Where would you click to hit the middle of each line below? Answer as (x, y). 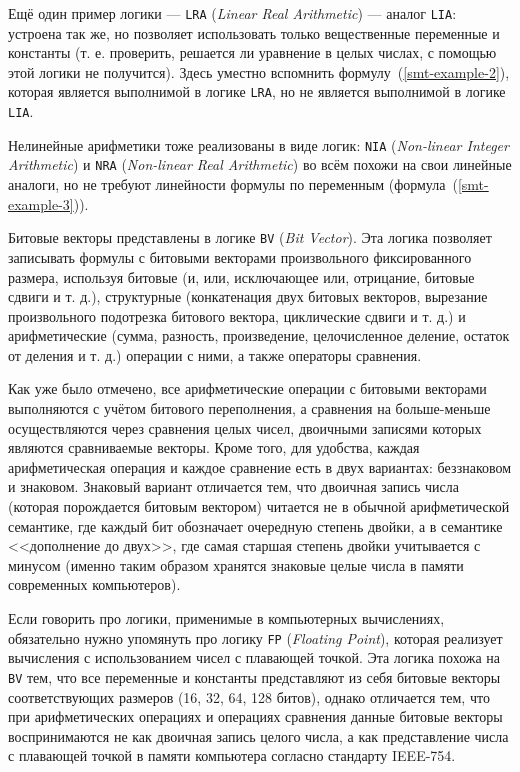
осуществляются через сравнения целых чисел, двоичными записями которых (245, 427)
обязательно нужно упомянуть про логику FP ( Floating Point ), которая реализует (255, 637)
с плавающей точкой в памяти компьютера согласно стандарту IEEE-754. (232, 755)
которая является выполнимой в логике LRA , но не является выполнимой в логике (257, 91)
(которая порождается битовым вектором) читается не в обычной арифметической (259, 506)
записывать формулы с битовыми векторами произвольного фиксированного (240, 256)
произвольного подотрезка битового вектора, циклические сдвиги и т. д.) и (237, 315)
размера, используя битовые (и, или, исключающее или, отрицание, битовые (241, 276)
